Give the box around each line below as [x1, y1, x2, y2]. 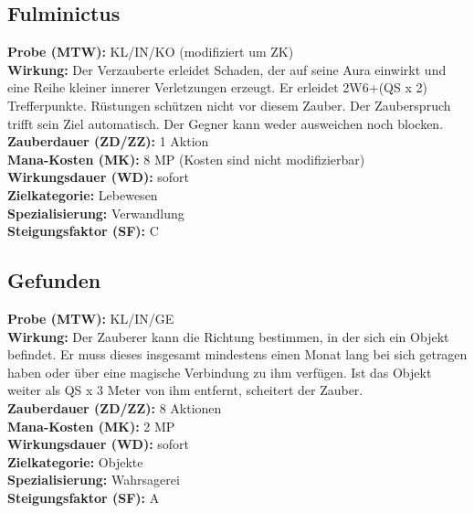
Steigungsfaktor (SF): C [7, 221, 159, 240]
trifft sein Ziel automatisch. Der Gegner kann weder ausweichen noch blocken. [7, 113, 444, 133]
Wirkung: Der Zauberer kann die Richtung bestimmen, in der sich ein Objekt [7, 326, 449, 346]
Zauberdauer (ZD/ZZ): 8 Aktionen [7, 398, 222, 417]
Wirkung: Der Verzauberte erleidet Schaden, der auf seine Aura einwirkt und [7, 59, 447, 79]
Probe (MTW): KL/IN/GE [7, 308, 174, 327]
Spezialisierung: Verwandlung [7, 203, 184, 222]
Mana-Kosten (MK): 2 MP [7, 416, 175, 435]
